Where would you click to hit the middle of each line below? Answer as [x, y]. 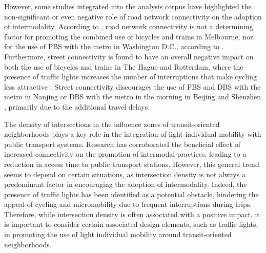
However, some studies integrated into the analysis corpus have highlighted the [128, 6]
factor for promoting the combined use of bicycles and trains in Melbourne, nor [129, 36]
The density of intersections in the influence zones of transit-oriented [112, 124]
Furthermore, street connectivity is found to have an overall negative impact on [129, 56]
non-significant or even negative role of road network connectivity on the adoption [133, 16]
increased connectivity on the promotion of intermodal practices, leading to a [125, 154]
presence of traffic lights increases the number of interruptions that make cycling [130, 77]
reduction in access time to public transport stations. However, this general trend [132, 164]
